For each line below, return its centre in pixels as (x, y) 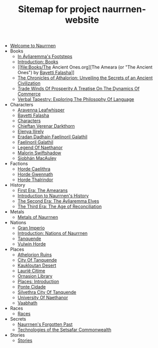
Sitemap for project (59, 9)
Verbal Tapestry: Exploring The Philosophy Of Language (76, 99)
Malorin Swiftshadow (39, 153)
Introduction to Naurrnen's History (53, 196)
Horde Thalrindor (35, 180)
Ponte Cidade (32, 287)
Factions (19, 164)
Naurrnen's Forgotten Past (45, 324)
